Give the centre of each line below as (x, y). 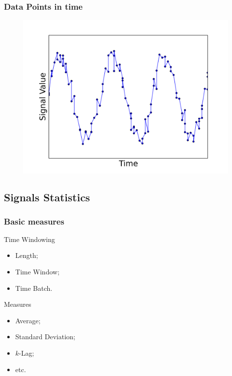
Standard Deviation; (45, 337)
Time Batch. (34, 288)
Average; (28, 320)
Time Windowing (29, 239)
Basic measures (34, 221)
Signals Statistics (47, 197)
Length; (27, 255)
